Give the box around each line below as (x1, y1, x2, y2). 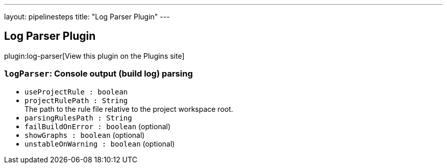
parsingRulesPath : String (24, 113, 132, 122)
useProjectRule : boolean (24, 87, 128, 96)
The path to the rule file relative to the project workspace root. (24, 104, 233, 113)
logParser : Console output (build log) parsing (4, 68, 193, 79)
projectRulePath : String (24, 96, 128, 105)
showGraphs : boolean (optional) (24, 130, 145, 139)
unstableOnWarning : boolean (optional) (24, 139, 175, 148)
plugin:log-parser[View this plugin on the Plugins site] (4, 51, 185, 60)
